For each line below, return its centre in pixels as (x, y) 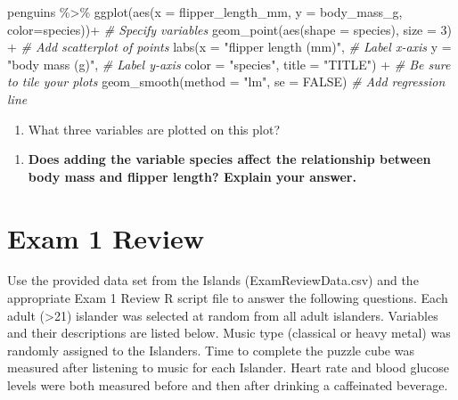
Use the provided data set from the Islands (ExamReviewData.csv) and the (213, 280)
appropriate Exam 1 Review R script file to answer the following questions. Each (228, 298)
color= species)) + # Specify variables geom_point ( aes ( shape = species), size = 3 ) (230, 29)
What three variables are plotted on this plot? (154, 129)
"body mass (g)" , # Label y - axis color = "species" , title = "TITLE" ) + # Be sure (229, 64)
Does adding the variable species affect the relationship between (229, 159)
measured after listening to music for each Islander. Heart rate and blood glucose (229, 367)
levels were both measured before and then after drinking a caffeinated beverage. (228, 385)
